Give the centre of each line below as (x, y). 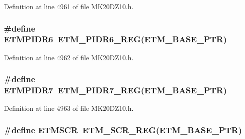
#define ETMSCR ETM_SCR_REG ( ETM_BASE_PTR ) (123, 130)
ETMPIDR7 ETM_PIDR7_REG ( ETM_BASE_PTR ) (115, 90)
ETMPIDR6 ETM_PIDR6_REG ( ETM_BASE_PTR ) (115, 39)
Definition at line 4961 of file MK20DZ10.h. (69, 6)
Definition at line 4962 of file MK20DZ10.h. (69, 57)
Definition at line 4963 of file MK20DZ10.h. (69, 108)
